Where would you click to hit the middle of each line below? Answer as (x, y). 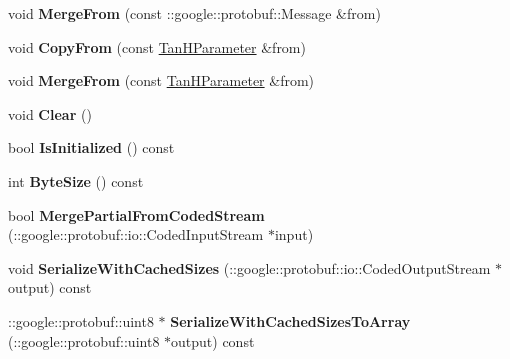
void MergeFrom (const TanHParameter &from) (161, 80)
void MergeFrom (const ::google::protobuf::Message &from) (194, 13)
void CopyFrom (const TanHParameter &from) (157, 46)
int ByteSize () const (76, 180)
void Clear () (50, 113)
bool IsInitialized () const (91, 147)
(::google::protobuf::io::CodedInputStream (136, 234)
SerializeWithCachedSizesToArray (290, 320)
